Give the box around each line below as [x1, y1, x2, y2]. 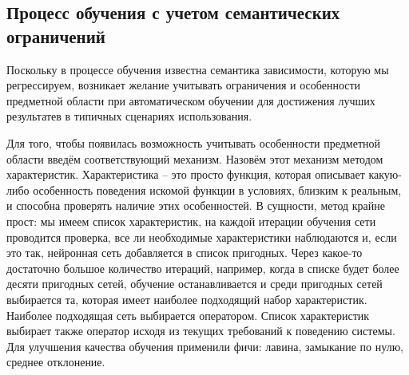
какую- [368, 166, 402, 183]
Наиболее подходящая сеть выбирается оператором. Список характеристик [6, 306, 370, 323]
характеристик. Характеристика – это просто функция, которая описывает [6, 166, 365, 183]
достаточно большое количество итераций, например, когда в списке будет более [6, 259, 399, 276]
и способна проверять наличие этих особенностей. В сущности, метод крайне [6, 197, 386, 214]
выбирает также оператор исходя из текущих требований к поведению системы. [6, 322, 395, 339]
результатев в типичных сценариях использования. [6, 108, 252, 124]
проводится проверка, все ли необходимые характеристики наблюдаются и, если [6, 228, 397, 245]
